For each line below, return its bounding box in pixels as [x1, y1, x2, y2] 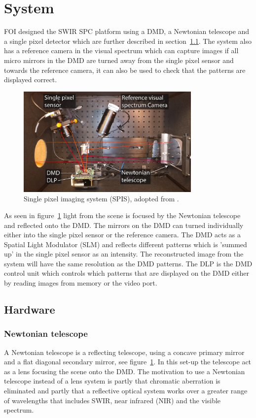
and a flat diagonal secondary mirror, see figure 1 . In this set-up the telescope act [4, 356, 252, 367]
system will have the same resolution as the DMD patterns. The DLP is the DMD [4, 258, 253, 268]
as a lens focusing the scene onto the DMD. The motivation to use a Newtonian [4, 366, 245, 376]
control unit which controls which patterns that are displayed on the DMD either [4, 268, 250, 278]
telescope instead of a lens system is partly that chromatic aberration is [4, 376, 220, 386]
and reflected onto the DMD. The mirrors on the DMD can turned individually [4, 220, 244, 230]
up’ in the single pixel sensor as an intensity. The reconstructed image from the [4, 249, 244, 259]
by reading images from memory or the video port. [4, 278, 157, 288]
